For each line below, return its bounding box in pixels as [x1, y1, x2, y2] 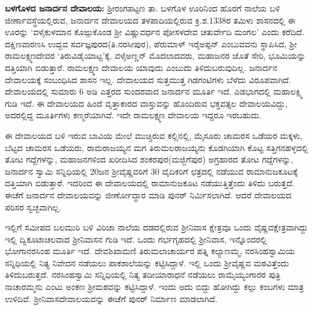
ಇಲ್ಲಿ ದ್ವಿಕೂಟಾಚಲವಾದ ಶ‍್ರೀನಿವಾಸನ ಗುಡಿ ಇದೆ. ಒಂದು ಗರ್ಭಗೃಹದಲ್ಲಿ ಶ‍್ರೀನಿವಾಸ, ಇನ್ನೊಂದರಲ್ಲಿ [5, 232, 267, 245]
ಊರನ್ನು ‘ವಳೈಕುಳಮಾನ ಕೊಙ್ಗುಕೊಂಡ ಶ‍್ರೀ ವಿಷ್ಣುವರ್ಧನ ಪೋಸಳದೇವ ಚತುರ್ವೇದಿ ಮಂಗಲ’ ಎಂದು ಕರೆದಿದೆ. [5, 25, 304, 38]
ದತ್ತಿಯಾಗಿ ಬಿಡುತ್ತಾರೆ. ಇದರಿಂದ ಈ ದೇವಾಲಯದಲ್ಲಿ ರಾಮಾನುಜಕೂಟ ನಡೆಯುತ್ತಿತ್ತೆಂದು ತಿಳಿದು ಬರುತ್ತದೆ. [5, 177, 295, 189]
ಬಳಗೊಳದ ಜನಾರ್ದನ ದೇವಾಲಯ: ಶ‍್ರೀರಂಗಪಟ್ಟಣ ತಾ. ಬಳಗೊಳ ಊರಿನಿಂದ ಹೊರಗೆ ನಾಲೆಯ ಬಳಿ [5, 2, 280, 14]
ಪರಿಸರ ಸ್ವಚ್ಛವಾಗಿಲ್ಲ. [5, 200, 61, 213]
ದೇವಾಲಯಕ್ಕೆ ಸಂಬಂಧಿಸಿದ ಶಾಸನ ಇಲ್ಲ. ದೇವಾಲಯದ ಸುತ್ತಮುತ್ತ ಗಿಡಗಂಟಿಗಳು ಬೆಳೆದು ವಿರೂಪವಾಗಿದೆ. [5, 73, 291, 86]
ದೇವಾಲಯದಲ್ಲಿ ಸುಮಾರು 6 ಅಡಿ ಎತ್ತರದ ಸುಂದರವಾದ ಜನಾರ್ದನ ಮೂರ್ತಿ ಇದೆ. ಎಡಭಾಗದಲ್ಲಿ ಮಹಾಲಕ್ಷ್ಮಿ [5, 85, 303, 98]
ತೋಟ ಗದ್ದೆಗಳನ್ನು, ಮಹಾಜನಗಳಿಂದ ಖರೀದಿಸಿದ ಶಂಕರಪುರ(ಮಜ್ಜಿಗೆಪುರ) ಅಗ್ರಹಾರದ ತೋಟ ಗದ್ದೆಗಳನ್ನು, [5, 153, 294, 166]
